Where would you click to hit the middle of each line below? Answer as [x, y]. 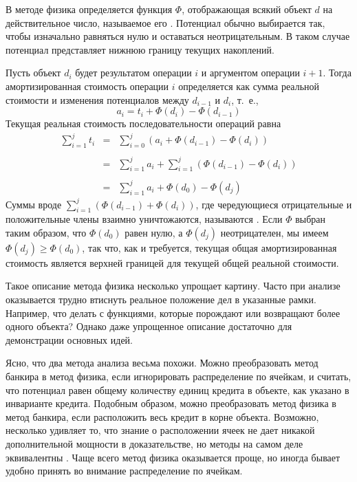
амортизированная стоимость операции [87, 86]
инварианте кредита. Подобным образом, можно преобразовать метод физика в [171, 403]
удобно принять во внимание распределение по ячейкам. [124, 471]
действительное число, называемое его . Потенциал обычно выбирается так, [165, 22]
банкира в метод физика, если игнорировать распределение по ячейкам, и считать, [178, 376]
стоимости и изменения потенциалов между [97, 99]
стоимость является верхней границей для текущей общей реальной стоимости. [172, 262]
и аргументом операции [250, 73]
